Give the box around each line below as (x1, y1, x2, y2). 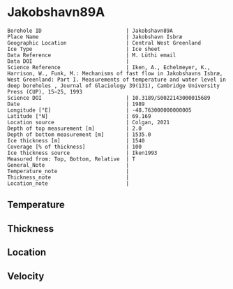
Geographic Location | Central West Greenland (7, 39, 201, 46)
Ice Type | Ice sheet (7, 45, 160, 52)
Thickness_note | (7, 174, 130, 181)
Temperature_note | (7, 168, 130, 175)
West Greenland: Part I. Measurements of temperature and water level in (7, 76, 227, 83)
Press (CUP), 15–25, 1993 (7, 88, 82, 95)
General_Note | (7, 161, 130, 168)
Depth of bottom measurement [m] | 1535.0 (7, 131, 151, 138)
